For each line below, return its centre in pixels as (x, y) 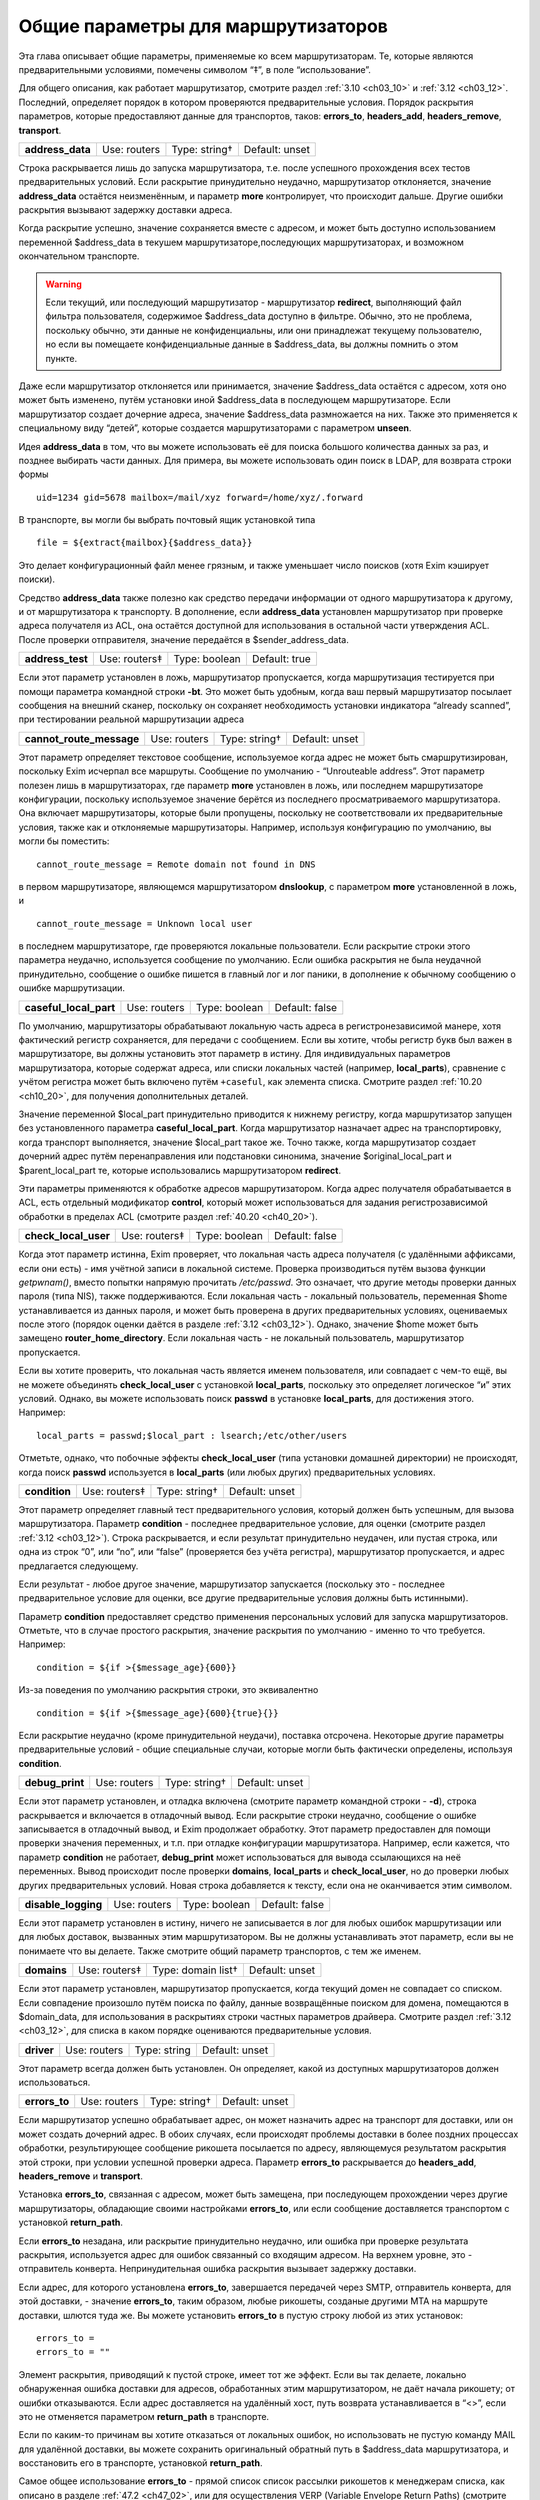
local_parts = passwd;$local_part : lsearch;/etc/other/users (192, 1435)
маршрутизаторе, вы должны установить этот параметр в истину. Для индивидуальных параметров (234, 1054)
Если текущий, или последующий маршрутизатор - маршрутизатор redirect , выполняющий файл (253, 302)
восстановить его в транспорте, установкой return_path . (140, 2463)
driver (39, 2050)
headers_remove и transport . (81, 2176)
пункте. (61, 358)
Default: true (281, 659)
